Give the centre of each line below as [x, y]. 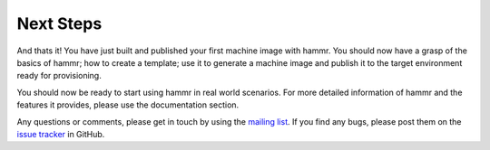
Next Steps [59, 23]
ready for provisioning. [59, 76]
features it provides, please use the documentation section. [128, 105]
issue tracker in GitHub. [61, 134]
